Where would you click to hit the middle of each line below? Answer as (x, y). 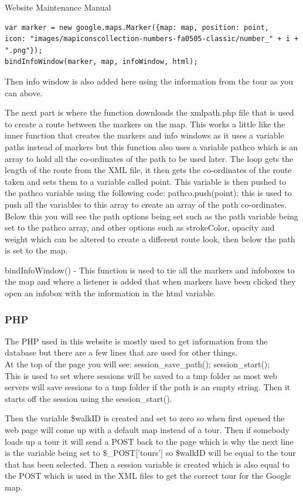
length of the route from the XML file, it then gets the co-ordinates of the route (148, 170)
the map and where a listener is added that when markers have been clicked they (150, 281)
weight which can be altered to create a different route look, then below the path (150, 239)
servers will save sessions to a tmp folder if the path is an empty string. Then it (148, 387)
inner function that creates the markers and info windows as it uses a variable (144, 135)
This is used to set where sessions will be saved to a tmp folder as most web (141, 375)
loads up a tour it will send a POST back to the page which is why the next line (149, 441)
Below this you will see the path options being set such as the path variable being (151, 216)
